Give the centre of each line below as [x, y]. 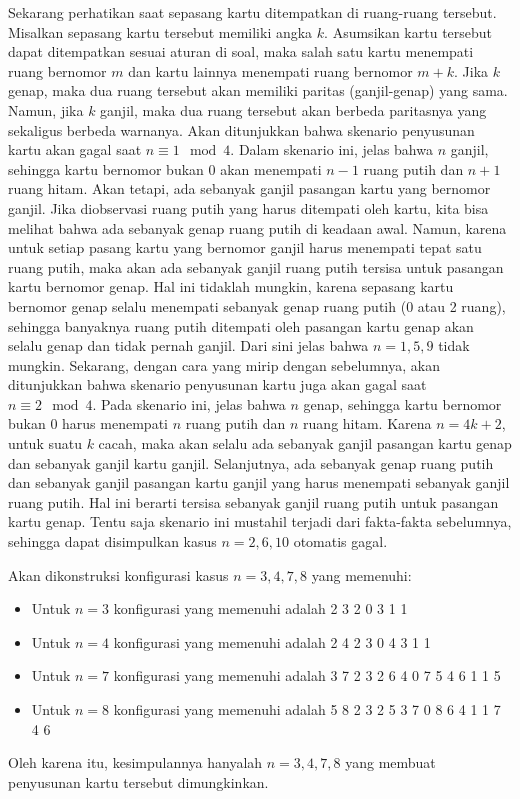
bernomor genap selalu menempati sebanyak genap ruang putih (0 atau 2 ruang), [257, 305]
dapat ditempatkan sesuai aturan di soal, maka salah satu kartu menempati [241, 51]
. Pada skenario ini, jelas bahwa [189, 403]
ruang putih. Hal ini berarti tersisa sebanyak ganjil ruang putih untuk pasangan [253, 501]
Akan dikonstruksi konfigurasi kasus [118, 574]
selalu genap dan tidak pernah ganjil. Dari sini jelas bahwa [188, 345]
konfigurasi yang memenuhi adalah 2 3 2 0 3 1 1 [260, 608]
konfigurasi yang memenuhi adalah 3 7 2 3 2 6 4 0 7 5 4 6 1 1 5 [307, 675]
